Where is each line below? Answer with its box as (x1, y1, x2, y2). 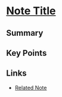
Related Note (14, 84, 47, 91)
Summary (6, 28, 44, 38)
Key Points (6, 48, 47, 58)
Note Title (6, 4, 56, 18)
